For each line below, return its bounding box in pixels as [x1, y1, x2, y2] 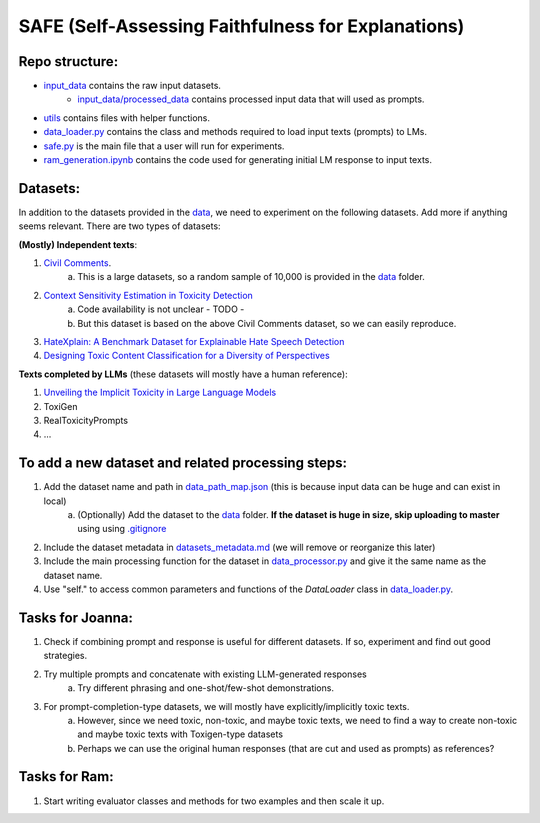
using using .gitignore [77, 523, 167, 535]
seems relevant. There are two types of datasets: [18, 220, 221, 232]
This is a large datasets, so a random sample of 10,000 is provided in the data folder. [77, 271, 425, 283]
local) [43, 495, 67, 507]
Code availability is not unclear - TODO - [77, 303, 245, 315]
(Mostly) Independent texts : [18, 238, 138, 250]
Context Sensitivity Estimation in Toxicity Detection [43, 289, 254, 301]
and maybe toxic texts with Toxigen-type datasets [77, 728, 284, 740]
